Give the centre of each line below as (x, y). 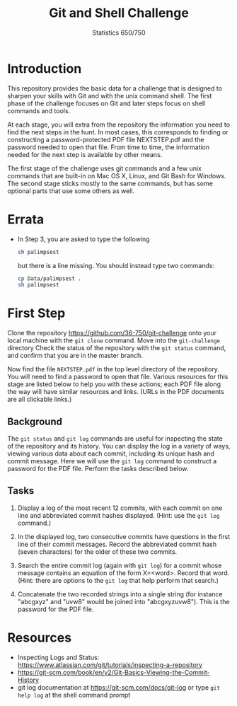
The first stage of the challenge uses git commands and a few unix (104, 168)
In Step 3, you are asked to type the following (83, 239)
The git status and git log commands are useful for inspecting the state (115, 439)
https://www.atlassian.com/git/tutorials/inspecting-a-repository (110, 665)
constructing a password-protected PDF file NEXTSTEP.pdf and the (106, 139)
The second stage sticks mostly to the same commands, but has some (110, 183)
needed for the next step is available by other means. (85, 154)
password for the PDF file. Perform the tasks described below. (98, 469)
